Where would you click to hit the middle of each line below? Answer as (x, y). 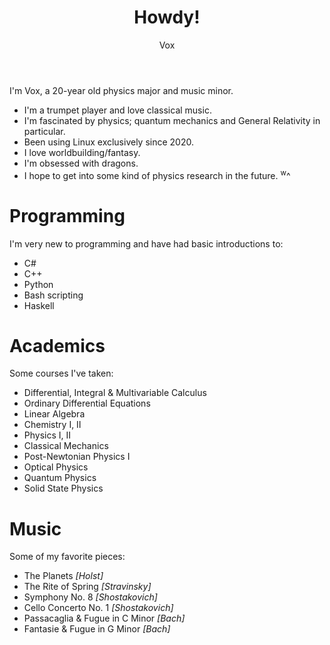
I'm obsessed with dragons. (81, 163)
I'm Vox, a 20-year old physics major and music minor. (121, 90)
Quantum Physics (60, 478)
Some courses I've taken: (61, 373)
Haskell (39, 305)
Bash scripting (53, 295)
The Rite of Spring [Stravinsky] (87, 587)
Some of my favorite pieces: (67, 557)
